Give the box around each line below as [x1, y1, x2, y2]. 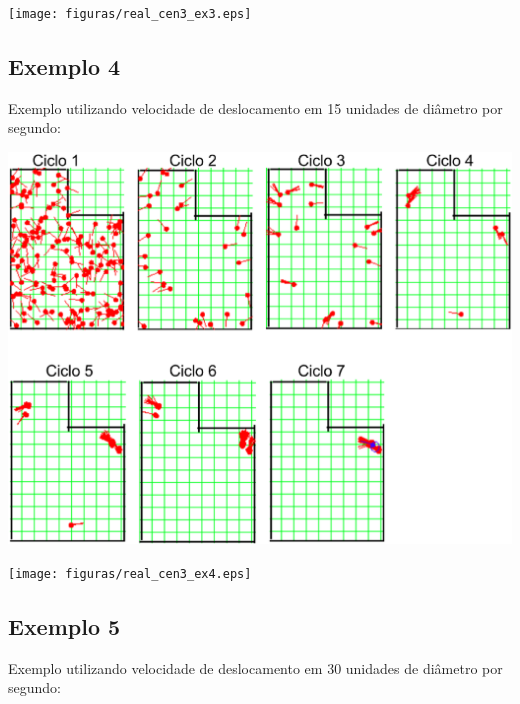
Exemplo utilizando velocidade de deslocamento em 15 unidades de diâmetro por [8, 97, 503, 118]
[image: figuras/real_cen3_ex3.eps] [8, 7, 252, 21]
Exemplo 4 [8, 51, 121, 82]
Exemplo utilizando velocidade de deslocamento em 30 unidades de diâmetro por [8, 657, 503, 678]
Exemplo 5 [8, 610, 121, 641]
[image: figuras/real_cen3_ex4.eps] [8, 566, 252, 581]
